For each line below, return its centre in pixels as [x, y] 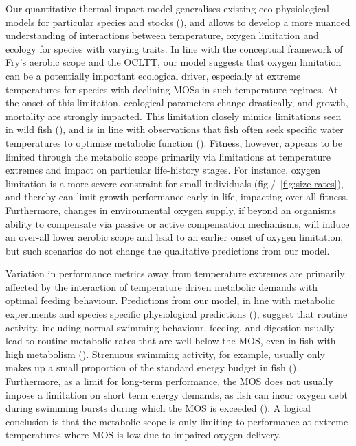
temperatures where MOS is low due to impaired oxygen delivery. [143, 435]
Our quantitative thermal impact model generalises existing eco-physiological [167, 8]
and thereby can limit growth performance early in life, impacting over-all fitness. [177, 197]
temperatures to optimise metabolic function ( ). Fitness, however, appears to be [174, 142]
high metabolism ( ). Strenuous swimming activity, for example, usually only [165, 354]
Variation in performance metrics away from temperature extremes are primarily [175, 273]
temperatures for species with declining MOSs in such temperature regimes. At [172, 89]
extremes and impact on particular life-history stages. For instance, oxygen [163, 170]
